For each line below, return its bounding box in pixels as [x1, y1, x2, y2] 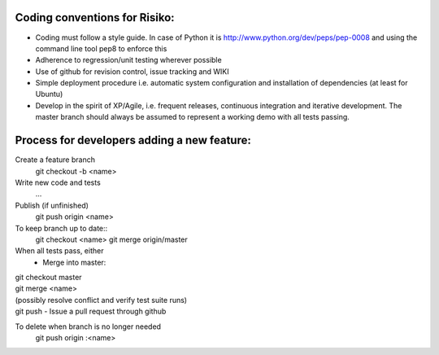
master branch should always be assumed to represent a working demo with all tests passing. [35, 112, 350, 122]
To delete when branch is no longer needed [15, 322, 162, 331]
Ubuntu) [35, 90, 63, 99]
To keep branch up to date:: [15, 223, 108, 233]
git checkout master [15, 273, 82, 283]
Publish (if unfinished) [15, 200, 89, 210]
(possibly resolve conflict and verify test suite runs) [15, 295, 187, 305]
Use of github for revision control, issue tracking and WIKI [35, 66, 229, 77]
